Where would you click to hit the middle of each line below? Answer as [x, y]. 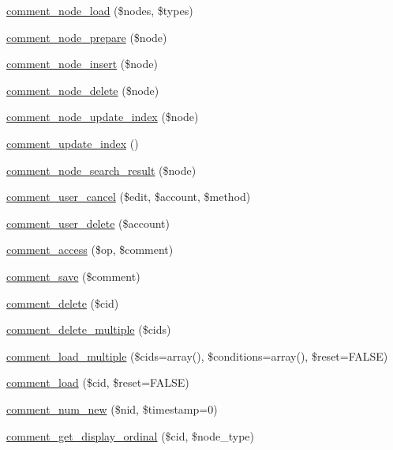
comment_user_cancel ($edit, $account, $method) [129, 197]
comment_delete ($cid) [63, 303]
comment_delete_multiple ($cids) [89, 329]
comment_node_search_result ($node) [101, 170]
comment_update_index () [73, 143]
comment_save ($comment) [73, 276]
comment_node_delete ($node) [83, 90]
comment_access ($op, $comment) [90, 250]
